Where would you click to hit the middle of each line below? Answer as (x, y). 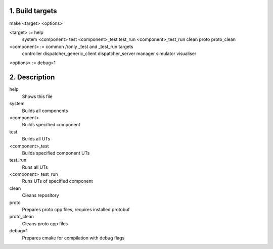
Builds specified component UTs (56, 153)
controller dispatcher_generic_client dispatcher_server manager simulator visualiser (109, 54)
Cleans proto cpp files (45, 223)
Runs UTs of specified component (57, 181)
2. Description (32, 78)
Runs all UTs (35, 167)
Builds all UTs (36, 139)
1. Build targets (33, 11)
